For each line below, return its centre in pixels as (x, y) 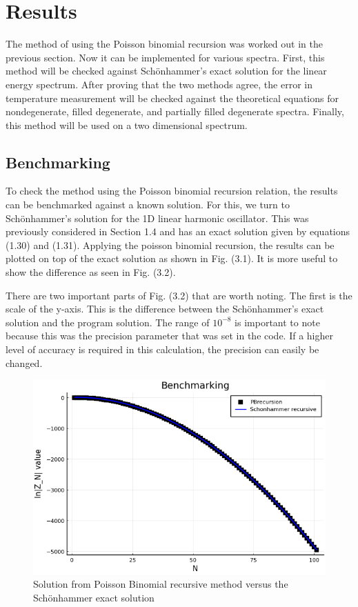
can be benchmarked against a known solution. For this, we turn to (148, 205)
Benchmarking (58, 162)
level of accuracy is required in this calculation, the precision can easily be (162, 349)
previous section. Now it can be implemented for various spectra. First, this (165, 57)
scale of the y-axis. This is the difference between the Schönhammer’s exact (165, 309)
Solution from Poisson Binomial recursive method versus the (161, 584)
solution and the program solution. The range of (108, 322)
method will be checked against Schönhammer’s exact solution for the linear (166, 71)
